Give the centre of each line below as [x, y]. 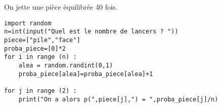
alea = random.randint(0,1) [66, 65]
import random [28, 23]
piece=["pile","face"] [42, 40]
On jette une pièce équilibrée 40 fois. [61, 7]
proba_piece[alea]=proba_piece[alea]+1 [86, 74]
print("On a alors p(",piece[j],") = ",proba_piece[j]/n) [118, 99]
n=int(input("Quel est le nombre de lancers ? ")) [91, 32]
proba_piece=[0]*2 [35, 48]
